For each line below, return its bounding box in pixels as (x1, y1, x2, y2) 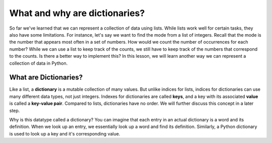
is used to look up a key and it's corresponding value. (9, 130, 120, 136)
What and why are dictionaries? (9, 8, 145, 19)
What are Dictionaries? (9, 73, 83, 82)
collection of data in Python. (9, 60, 68, 66)
